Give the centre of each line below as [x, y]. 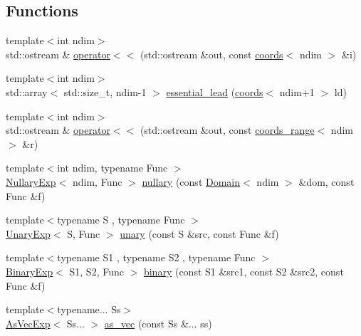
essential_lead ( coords [215, 91]
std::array [27, 91]
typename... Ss [89, 309]
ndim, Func [97, 181]
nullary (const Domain [191, 181]
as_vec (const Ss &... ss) [158, 323]
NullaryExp [31, 181]
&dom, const [326, 181]
